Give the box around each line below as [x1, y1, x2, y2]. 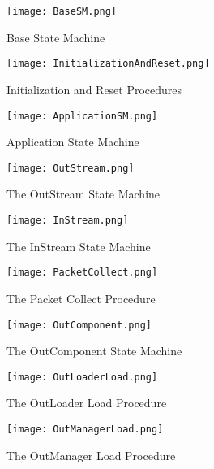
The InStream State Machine [6, 237, 151, 254]
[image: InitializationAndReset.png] [6, 58, 210, 70]
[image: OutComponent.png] [6, 319, 152, 331]
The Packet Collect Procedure [6, 289, 156, 306]
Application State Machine [6, 133, 139, 150]
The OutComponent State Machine [6, 342, 182, 359]
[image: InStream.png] [6, 215, 129, 226]
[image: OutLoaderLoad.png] [6, 371, 158, 383]
